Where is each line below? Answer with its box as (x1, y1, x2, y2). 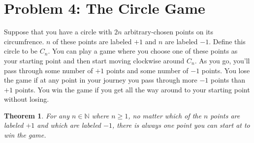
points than (210, 75, 246, 85)
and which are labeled (37, 120, 101, 130)
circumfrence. (4, 36, 44, 46)
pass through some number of (4, 65, 93, 75)
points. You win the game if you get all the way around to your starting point (15, 84, 250, 94)
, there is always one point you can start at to (112, 120, 250, 130)
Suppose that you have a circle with (4, 27, 112, 37)
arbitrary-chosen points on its (124, 27, 214, 37)
